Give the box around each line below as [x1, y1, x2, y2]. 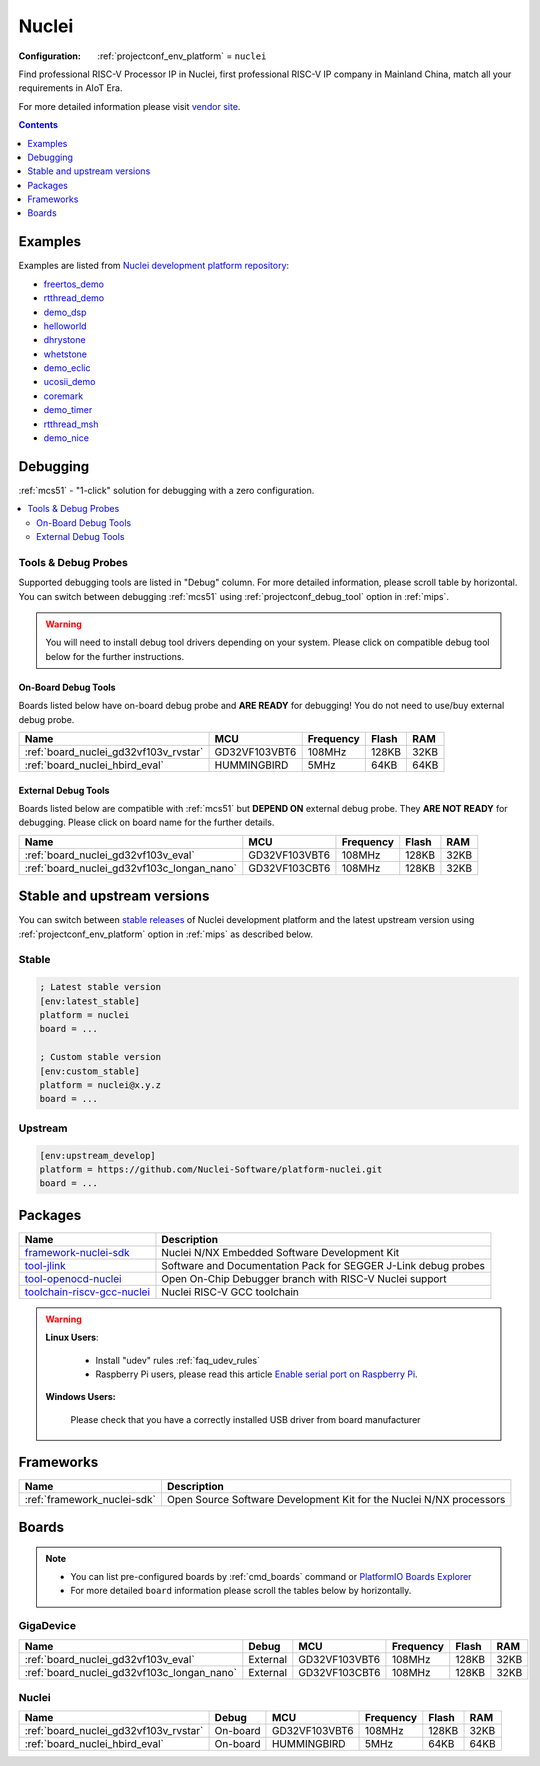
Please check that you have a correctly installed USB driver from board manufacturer [70, 1413, 421, 1425]
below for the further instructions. [45, 650, 185, 662]
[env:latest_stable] [39, 995, 140, 1007]
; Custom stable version [39, 1051, 162, 1063]
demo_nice [43, 432, 90, 444]
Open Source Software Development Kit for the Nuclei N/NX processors [166, 1492, 506, 1506]
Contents [18, 119, 59, 131]
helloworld [43, 320, 87, 332]
